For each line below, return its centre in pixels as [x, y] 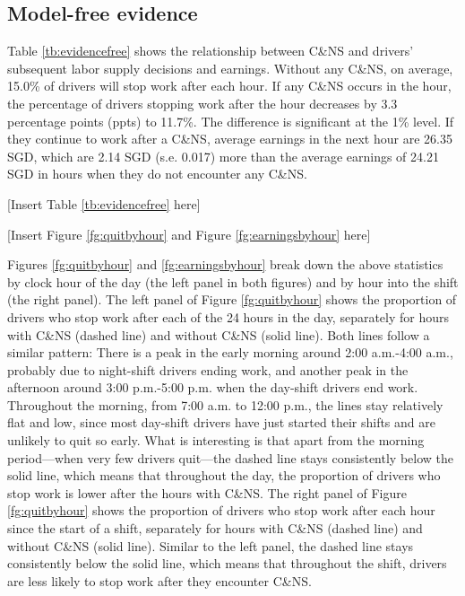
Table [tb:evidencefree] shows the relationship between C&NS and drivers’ [211, 51]
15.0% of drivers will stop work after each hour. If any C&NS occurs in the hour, [229, 86]
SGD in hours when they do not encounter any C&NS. [157, 174]
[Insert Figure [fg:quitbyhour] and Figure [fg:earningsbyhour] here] [189, 234]
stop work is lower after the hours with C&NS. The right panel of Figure [207, 492]
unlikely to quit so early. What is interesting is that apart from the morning [216, 440]
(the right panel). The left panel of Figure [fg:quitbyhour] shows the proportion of [232, 299]
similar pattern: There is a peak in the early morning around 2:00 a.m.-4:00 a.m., [230, 352]
